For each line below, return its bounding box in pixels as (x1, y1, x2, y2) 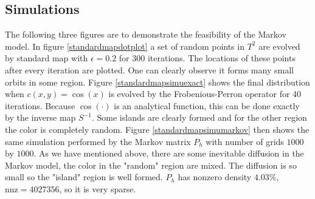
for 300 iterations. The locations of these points (119, 52, 296, 64)
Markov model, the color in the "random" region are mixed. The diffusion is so (5, 158, 297, 171)
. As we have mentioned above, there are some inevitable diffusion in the (33, 147, 304, 160)
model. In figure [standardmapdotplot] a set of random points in (5, 39, 244, 52)
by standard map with (5, 52, 88, 64)
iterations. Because (5, 99, 75, 112)
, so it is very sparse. (59, 182, 136, 195)
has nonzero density (178, 170, 252, 183)
